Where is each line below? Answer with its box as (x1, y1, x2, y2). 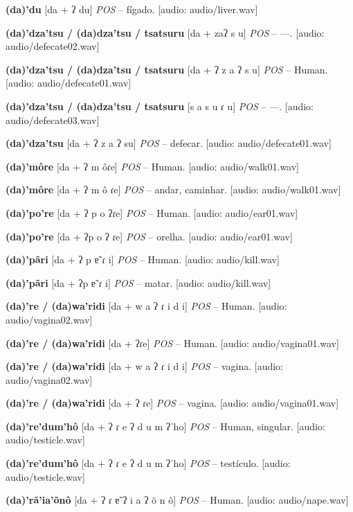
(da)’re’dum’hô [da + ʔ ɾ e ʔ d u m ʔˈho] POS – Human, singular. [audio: (6, 418, 325, 433)
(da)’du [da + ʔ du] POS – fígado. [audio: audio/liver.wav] (6, 2, 258, 16)
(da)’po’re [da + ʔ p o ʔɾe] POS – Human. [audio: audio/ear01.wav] (6, 205, 298, 220)
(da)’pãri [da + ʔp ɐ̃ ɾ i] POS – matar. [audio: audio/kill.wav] (6, 275, 271, 290)
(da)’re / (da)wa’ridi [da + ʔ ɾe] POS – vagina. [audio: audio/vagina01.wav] (6, 396, 339, 410)
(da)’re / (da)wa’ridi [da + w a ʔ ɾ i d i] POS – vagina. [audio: (6, 359, 283, 373)
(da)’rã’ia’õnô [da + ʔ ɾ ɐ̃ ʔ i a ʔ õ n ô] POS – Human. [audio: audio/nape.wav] (6, 493, 349, 507)
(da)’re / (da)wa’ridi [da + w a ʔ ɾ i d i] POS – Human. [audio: (6, 299, 287, 313)
